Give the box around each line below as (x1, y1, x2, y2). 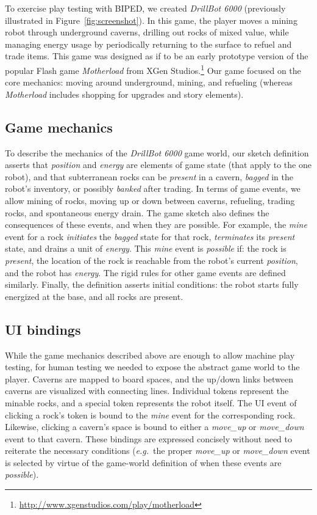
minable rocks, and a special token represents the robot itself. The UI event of (5, 396, 297, 409)
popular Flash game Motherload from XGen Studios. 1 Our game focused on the (5, 62, 301, 76)
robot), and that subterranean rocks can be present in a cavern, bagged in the (5, 170, 293, 183)
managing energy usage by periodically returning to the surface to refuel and (5, 37, 292, 50)
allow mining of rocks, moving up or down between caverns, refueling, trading (5, 194, 295, 206)
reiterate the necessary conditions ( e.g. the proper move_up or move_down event (5, 444, 310, 457)
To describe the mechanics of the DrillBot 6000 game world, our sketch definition (5, 146, 309, 159)
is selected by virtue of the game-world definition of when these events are (5, 456, 282, 469)
